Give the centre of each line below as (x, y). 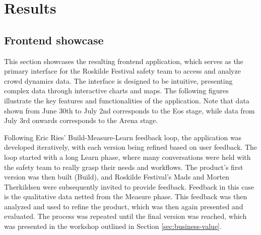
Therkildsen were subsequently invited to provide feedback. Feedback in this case (129, 186)
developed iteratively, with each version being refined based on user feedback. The (131, 147)
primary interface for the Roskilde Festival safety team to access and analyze (122, 71)
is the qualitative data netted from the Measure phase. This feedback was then (126, 196)
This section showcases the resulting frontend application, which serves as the (124, 61)
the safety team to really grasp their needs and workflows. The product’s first (124, 167)
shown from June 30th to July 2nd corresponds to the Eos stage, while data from (129, 110)
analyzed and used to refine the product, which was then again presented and (124, 206)
